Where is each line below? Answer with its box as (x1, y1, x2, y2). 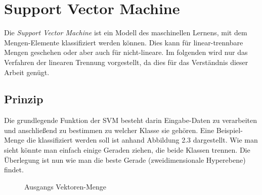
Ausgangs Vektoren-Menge (24, 181, 106, 191)
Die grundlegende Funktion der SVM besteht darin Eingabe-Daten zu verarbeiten (4, 115, 257, 125)
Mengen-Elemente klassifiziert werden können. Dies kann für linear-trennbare (4, 37, 243, 47)
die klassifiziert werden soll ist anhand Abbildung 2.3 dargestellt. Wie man (26, 135, 258, 145)
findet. (4, 164, 24, 175)
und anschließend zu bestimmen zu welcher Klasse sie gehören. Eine (4, 124, 214, 135)
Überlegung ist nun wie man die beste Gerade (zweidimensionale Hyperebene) (4, 154, 246, 165)
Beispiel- (216, 124, 243, 135)
